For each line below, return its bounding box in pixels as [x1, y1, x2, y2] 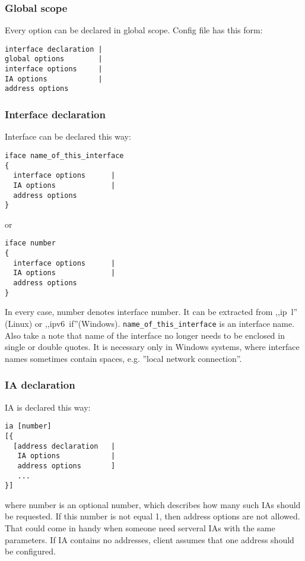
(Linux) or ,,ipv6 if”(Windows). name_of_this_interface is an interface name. [5, 317, 295, 329]
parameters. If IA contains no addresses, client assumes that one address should [5, 533, 294, 546]
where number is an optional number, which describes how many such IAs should [5, 498, 301, 510]
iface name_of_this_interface [5, 151, 124, 160]
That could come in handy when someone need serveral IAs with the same [5, 522, 275, 534]
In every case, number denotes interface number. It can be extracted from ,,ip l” [5, 305, 298, 318]
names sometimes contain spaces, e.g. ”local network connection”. [5, 352, 242, 364]
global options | [5, 55, 103, 64]
